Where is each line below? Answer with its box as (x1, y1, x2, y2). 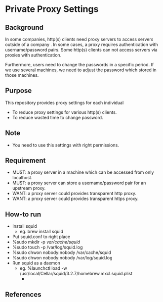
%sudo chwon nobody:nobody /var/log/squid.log (12, 255, 113, 261)
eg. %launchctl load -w (19, 265, 68, 271)
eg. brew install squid (19, 229, 63, 235)
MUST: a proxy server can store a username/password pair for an (12, 180, 146, 186)
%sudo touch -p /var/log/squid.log (12, 244, 83, 251)
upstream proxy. (12, 185, 46, 191)
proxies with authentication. (5, 52, 62, 58)
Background (5, 23, 43, 32)
